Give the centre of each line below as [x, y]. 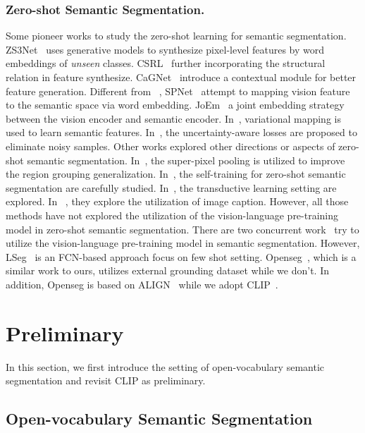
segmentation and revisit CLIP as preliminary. [106, 380]
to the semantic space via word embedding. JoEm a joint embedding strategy [175, 105]
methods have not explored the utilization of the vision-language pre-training [172, 215]
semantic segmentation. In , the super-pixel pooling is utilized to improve [186, 160]
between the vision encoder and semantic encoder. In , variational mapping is [173, 118]
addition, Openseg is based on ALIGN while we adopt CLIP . [142, 284]
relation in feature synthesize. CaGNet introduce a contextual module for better [181, 77]
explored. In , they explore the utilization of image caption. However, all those [177, 201]
